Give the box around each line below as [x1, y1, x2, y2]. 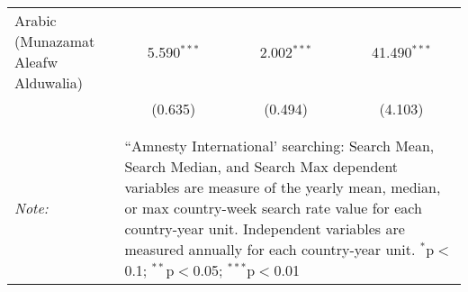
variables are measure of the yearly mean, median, [124, 177, 441, 197]
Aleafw [14, 51, 58, 72]
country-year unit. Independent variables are [124, 218, 405, 239]
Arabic [14, 10, 57, 31]
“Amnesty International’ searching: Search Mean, [124, 135, 435, 156]
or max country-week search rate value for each [124, 197, 422, 218]
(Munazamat [14, 31, 95, 51]
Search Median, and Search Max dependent [124, 156, 399, 177]
